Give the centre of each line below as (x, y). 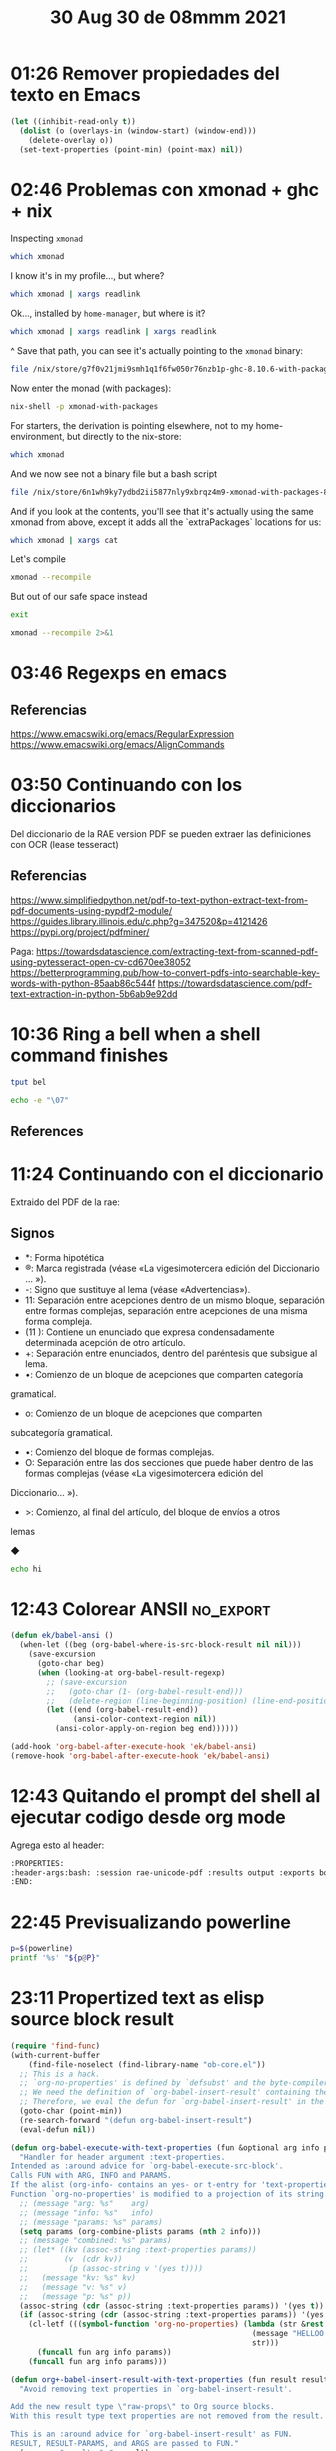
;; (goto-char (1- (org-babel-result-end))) (145, 1691)
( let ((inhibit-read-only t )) (73, 121)
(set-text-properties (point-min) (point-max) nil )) (131, 149)
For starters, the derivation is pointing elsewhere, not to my (132, 425)
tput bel (28, 1082)
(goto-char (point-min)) (71, 2111)
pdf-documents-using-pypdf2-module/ (91, 910)
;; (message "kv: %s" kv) (78, 2277)
